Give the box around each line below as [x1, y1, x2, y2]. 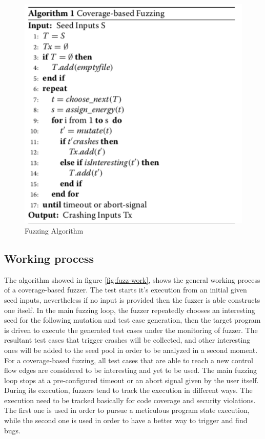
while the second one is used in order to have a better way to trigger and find [4, 415, 248, 426]
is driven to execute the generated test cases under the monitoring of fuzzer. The [4, 324, 258, 335]
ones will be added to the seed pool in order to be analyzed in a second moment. [4, 344, 258, 355]
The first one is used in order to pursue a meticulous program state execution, [4, 405, 250, 415]
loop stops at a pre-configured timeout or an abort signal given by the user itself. [4, 374, 259, 385]
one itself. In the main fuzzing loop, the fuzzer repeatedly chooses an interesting [4, 304, 255, 315]
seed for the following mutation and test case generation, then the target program [4, 315, 261, 325]
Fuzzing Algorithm [25, 225, 84, 236]
